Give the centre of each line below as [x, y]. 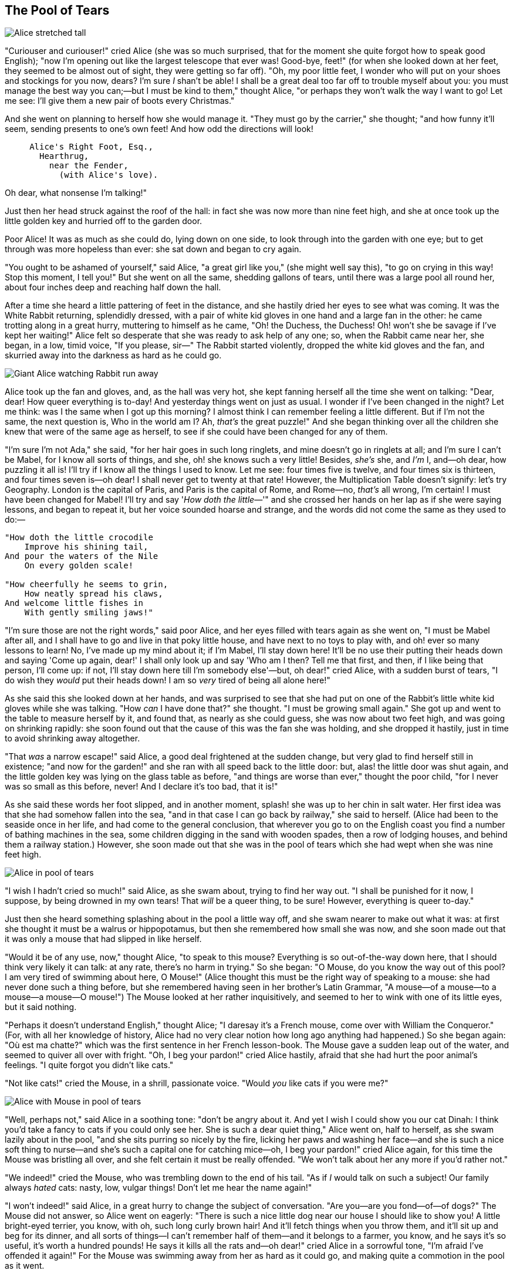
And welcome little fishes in [74, 603]
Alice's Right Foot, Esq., [91, 147]
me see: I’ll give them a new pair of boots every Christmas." [120, 101]
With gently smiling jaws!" [89, 613]
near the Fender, [89, 166]
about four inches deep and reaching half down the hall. [113, 287]
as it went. [25, 1266]
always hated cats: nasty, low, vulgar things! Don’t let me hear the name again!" [158, 1188]
